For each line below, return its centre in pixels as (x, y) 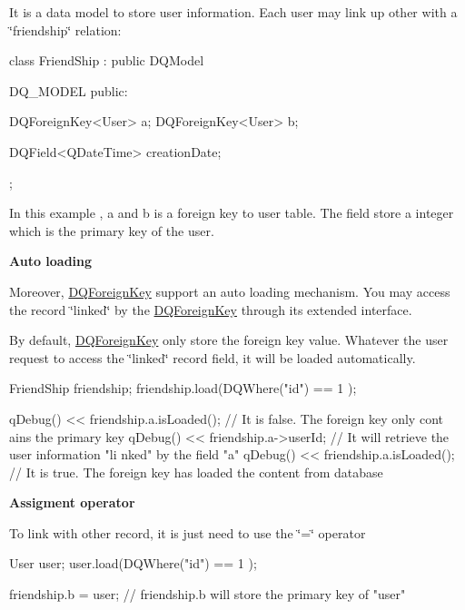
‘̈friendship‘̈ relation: (65, 30)
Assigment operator (72, 502)
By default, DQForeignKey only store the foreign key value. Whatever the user (229, 340)
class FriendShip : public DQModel (107, 60)
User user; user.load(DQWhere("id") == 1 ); (133, 563)
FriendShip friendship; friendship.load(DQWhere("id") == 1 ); (183, 388)
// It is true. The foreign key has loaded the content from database (196, 472)
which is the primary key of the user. (112, 230)
